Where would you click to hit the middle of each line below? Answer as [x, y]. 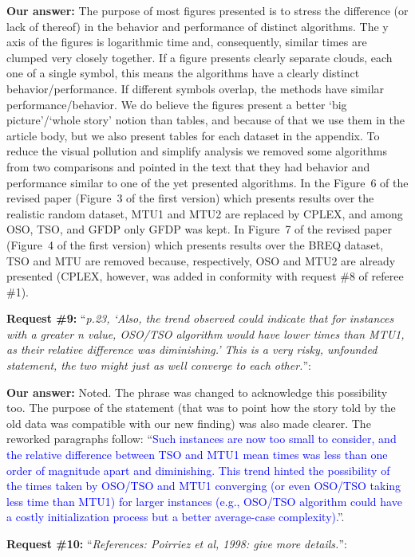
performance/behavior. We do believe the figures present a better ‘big [177, 104]
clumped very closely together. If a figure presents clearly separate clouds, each [200, 57]
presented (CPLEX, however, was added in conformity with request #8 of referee [205, 276]
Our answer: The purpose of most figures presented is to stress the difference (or [207, 10]
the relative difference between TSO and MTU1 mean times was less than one [197, 455]
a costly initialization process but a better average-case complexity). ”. [176, 517]
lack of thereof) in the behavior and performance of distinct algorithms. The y [198, 26]
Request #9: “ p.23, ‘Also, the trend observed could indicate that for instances [200, 318]
